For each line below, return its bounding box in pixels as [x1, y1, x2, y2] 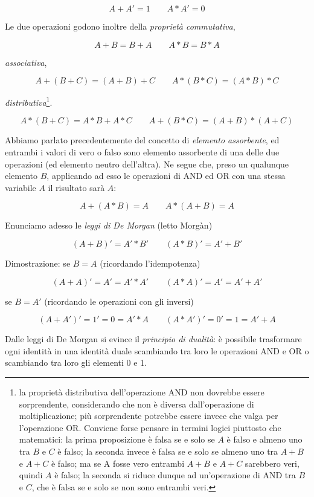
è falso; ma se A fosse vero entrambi [51, 456, 185, 469]
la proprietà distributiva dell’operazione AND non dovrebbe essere [19, 385, 264, 398]
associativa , [5, 56, 47, 68]
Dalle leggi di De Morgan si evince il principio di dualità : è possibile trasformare [5, 333, 302, 345]
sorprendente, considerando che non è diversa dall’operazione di [19, 397, 254, 410]
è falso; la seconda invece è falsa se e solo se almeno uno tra [57, 444, 278, 457]
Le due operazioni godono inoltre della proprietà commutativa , [5, 20, 235, 32]
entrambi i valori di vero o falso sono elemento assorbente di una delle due [5, 146, 280, 158]
